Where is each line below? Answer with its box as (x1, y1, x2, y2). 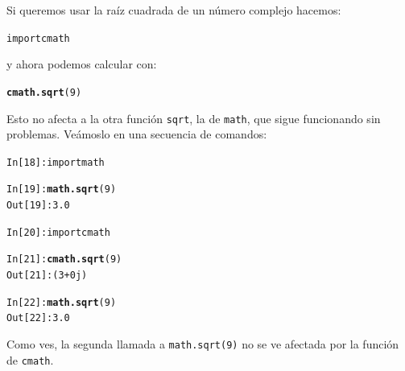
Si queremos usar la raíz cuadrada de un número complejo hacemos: (6, 2, 341, 18)
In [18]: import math (6, 156, 105, 168)
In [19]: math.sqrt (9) (6, 183, 117, 196)
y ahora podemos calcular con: (6, 56, 157, 72)
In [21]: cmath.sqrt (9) (6, 254, 122, 266)
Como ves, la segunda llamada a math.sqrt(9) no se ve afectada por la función (6, 336, 399, 352)
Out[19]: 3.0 (6, 200, 70, 212)
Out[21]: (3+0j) (6, 270, 88, 282)
